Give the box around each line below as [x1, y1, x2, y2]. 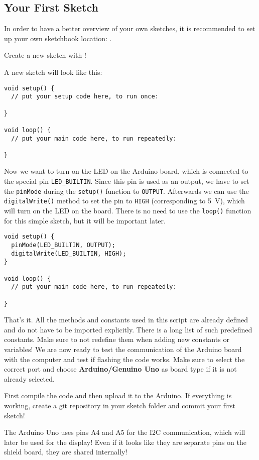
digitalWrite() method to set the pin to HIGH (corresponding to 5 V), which [4, 195, 245, 206]
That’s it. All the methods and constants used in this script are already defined [4, 314, 248, 325]
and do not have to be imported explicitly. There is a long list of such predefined [4, 324, 252, 334]
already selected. [4, 373, 55, 384]
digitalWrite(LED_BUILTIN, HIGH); [11, 250, 126, 257]
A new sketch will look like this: [4, 66, 102, 77]
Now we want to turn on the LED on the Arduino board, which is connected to [4, 166, 248, 176]
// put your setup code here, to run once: [11, 93, 159, 100]
